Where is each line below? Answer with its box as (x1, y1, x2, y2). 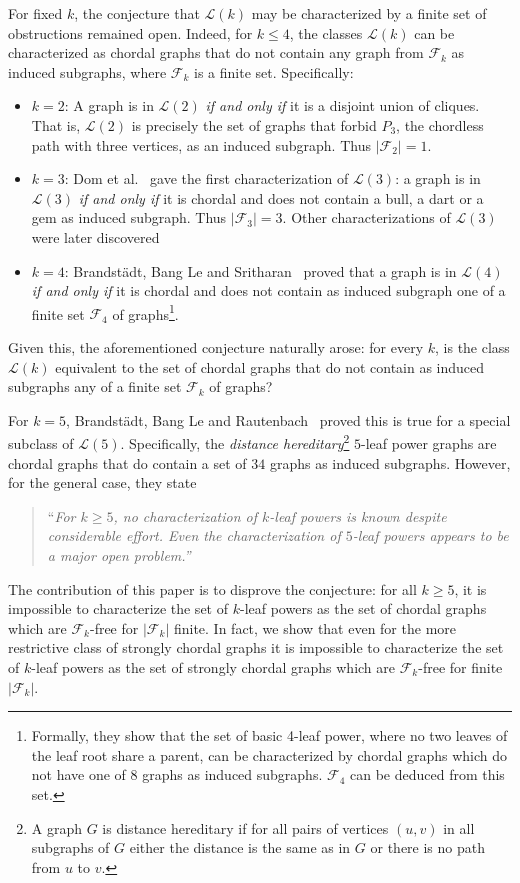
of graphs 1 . (112, 300, 179, 324)
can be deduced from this (349, 764, 505, 785)
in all (443, 817, 475, 838)
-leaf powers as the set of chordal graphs (239, 598, 487, 619)
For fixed (8, 3, 63, 23)
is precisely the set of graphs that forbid (131, 114, 377, 135)
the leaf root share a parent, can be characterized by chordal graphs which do (31, 744, 508, 765)
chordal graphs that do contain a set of (8, 452, 247, 473)
